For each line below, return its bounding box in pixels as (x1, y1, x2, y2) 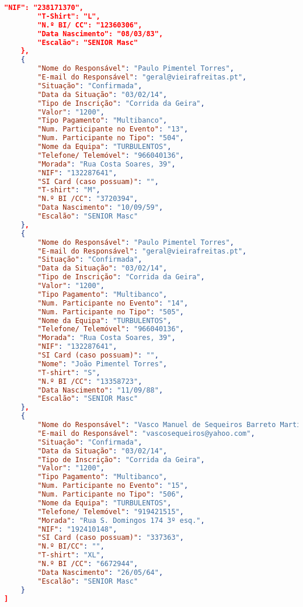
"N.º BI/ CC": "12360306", (37, 20, 142, 29)
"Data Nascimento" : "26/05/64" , (37, 568, 163, 577)
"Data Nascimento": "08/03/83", (37, 29, 163, 38)
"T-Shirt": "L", (37, 12, 100, 20)
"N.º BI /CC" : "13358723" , (37, 377, 142, 386)
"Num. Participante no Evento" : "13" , (37, 125, 189, 134)
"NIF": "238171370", (4, 4, 84, 12)
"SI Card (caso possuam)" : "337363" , (37, 533, 184, 542)
